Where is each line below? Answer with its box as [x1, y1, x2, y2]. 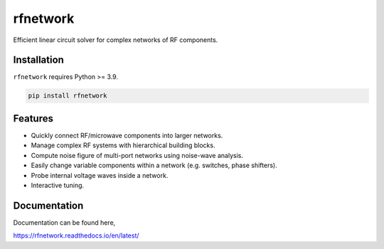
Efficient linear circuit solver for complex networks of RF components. [13, 36, 218, 44]
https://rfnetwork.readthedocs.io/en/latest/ [13, 231, 139, 240]
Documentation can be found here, [13, 218, 116, 227]
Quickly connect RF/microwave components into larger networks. [31, 131, 223, 139]
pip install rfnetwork [28, 92, 107, 100]
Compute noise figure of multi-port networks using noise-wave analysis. [31, 151, 243, 159]
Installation [13, 54, 64, 66]
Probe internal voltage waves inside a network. [31, 171, 169, 179]
